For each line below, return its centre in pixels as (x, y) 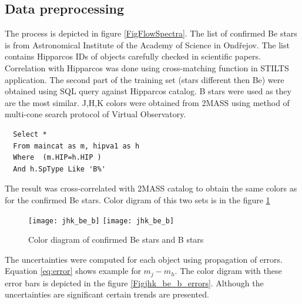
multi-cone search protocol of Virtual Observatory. (95, 114)
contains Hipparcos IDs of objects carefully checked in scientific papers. (133, 56)
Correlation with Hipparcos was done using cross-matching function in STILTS (147, 67)
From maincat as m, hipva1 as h (76, 146)
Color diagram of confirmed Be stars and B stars (116, 239)
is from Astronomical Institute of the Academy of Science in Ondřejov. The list (147, 44)
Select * (30, 134)
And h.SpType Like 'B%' (59, 169)
